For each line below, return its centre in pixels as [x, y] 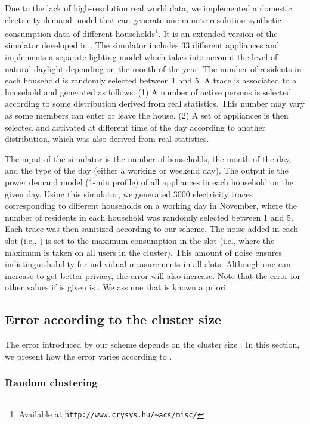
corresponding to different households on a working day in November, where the [151, 205]
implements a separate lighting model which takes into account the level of [141, 57]
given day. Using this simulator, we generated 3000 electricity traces [129, 194]
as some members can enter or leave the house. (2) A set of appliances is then [147, 115]
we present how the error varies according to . [89, 356]
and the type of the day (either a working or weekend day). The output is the [147, 170]
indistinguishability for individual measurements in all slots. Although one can [148, 264]
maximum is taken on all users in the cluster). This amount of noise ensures [144, 252]
